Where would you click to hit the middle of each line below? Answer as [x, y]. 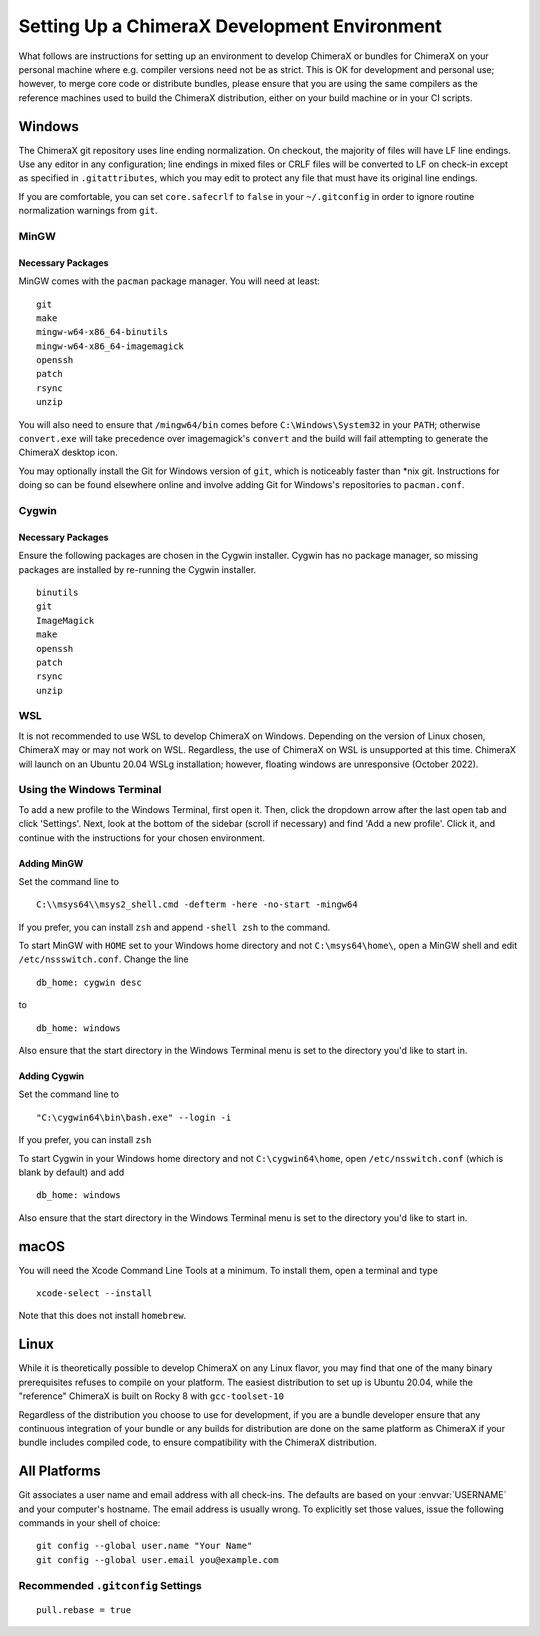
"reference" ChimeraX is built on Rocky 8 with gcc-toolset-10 [151, 1396]
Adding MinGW [51, 863]
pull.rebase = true [84, 1609]
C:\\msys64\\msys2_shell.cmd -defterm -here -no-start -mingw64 [197, 904]
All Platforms [59, 1471]
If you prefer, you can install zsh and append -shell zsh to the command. [174, 927]
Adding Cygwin [51, 1076]
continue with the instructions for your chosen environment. [141, 837]
